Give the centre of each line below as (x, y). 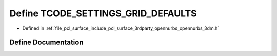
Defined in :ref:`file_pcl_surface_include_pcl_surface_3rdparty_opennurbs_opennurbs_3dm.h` (121, 28)
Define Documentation (46, 43)
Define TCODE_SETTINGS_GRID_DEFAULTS (103, 13)
